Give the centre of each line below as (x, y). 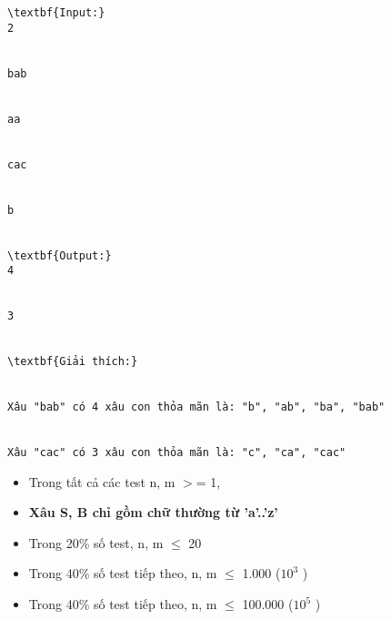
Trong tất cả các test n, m (102, 481)
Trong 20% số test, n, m (96, 542)
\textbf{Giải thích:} (73, 362)
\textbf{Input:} (56, 13)
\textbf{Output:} (60, 255)
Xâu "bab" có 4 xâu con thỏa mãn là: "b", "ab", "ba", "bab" (196, 407)
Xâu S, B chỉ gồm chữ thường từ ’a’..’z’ (153, 512)
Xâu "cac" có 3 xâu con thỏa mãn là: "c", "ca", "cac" (177, 453)
